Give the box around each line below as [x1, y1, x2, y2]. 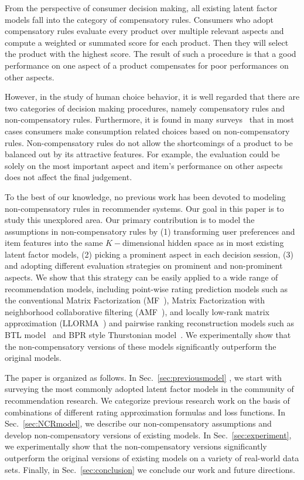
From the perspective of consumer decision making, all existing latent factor [5, 2, 278, 13]
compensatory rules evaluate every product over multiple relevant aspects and [5, 25, 284, 37]
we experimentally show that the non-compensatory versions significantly [5, 440, 267, 452]
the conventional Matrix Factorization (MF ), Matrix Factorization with [5, 294, 265, 306]
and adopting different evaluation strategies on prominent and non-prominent [5, 259, 283, 272]
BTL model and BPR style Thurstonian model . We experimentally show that [5, 329, 291, 341]
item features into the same [5, 236, 103, 249]
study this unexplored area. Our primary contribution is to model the [5, 214, 255, 226]
